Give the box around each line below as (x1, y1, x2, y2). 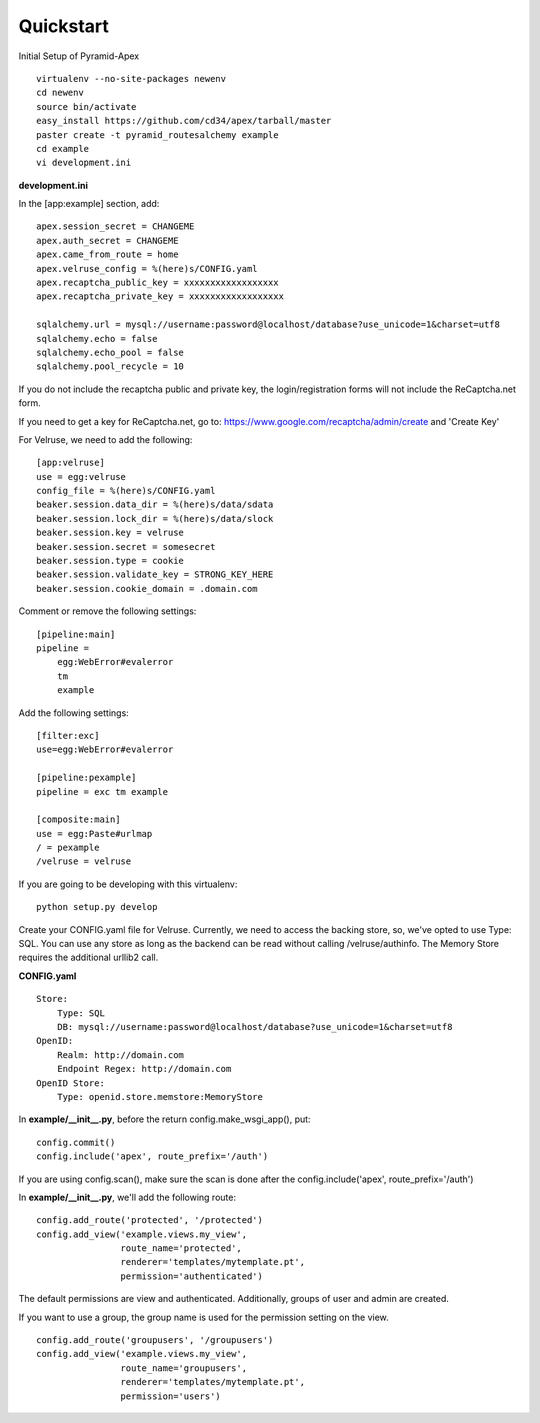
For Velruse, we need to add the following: (18, 433, 193, 445)
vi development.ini (36, 157, 132, 169)
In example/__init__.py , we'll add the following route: (18, 1191, 237, 1203)
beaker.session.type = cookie (36, 555, 185, 567)
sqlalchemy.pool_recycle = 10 (36, 361, 185, 372)
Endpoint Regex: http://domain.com (56, 1063, 232, 1075)
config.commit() (36, 1136, 116, 1148)
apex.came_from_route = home (36, 249, 179, 260)
